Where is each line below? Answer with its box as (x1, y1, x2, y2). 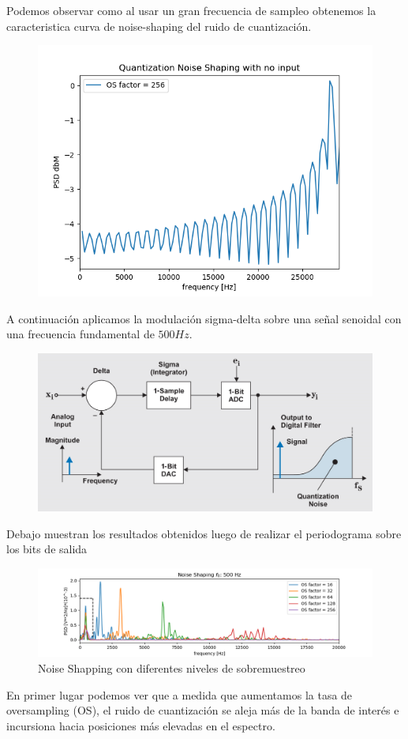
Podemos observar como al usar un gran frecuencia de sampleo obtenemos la (6, 2, 376, 18)
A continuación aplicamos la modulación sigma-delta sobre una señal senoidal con (6, 310, 402, 326)
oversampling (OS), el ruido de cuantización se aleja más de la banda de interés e (6, 702, 399, 718)
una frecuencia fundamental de (6, 326, 155, 342)
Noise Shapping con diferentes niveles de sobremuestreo (38, 659, 305, 676)
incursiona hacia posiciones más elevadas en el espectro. (6, 717, 275, 733)
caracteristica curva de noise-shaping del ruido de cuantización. (6, 17, 312, 34)
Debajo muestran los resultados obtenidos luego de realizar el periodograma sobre (6, 525, 402, 541)
